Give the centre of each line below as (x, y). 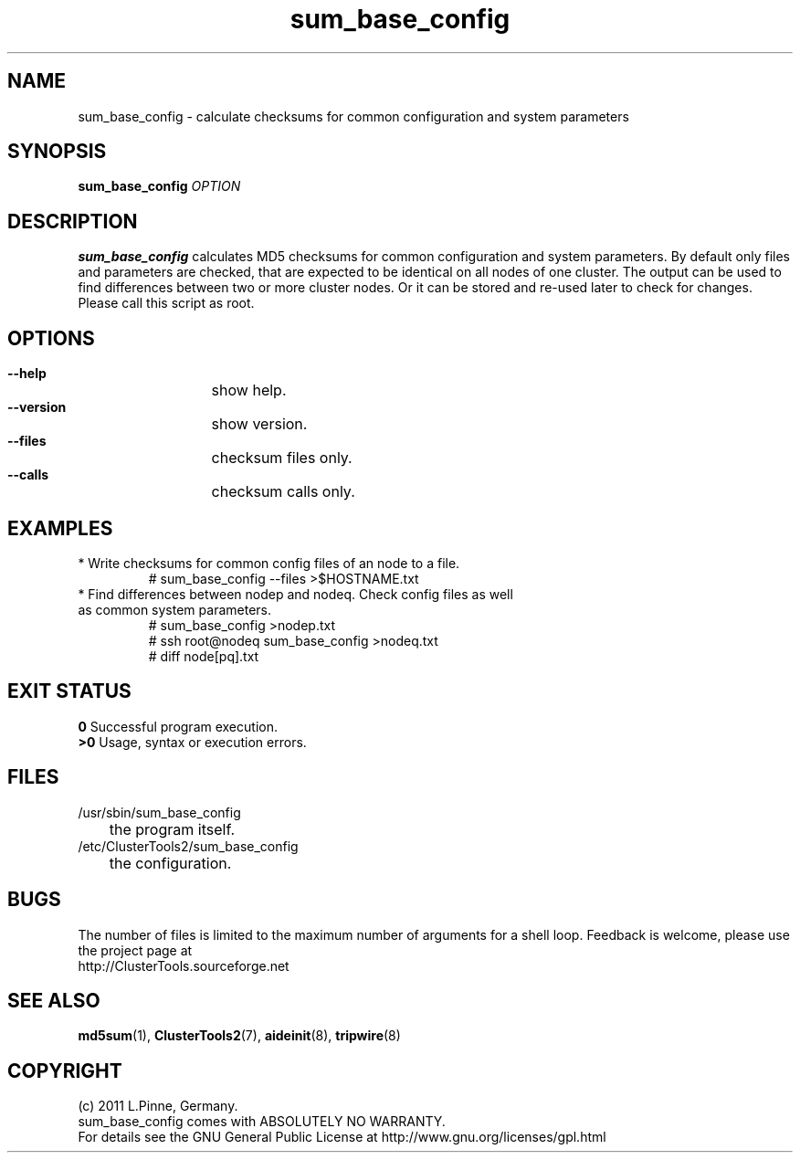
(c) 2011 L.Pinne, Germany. (158, 1106)
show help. (249, 390)
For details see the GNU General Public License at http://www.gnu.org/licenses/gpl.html (342, 1137)
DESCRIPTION (73, 221)
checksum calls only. (283, 492)
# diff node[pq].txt (204, 656)
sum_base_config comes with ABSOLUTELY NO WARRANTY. (262, 1122)
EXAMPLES (60, 528)
